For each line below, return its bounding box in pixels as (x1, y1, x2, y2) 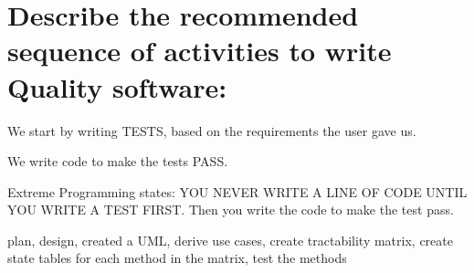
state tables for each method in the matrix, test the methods (7, 248, 347, 268)
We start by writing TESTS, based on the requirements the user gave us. (7, 121, 416, 140)
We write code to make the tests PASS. (7, 152, 228, 171)
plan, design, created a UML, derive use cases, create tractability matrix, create (7, 230, 453, 249)
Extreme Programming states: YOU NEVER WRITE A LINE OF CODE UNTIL (7, 182, 468, 201)
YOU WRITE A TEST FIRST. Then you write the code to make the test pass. (7, 200, 454, 219)
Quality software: (7, 68, 227, 105)
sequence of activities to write (7, 32, 392, 69)
